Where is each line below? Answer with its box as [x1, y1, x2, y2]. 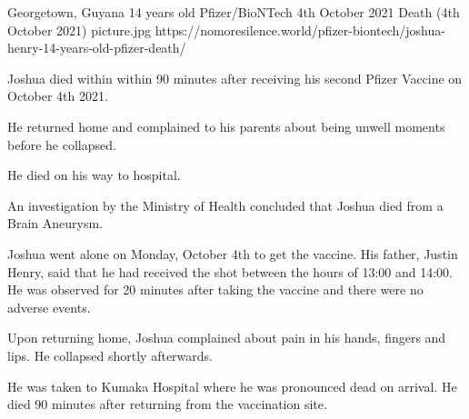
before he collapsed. [7, 135, 116, 154]
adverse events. [7, 297, 91, 316]
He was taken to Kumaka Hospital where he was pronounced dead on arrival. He [7, 376, 457, 395]
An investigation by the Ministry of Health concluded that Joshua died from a [7, 195, 444, 214]
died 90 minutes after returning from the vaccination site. [7, 394, 327, 414]
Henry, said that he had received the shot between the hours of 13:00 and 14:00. [7, 262, 453, 281]
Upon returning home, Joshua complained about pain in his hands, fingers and [7, 328, 446, 347]
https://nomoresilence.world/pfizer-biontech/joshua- [155, 20, 445, 39]
